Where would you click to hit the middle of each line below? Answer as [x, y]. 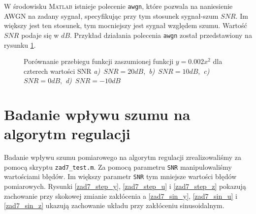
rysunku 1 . [20, 45]
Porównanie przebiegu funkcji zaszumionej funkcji [99, 61]
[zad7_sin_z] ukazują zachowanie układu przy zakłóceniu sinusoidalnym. [114, 205]
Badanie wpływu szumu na [97, 114]
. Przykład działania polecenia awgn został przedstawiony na [161, 35]
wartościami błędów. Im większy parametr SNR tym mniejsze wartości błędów [120, 176]
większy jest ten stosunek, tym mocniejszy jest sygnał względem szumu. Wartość [126, 25]
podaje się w [40, 35]
